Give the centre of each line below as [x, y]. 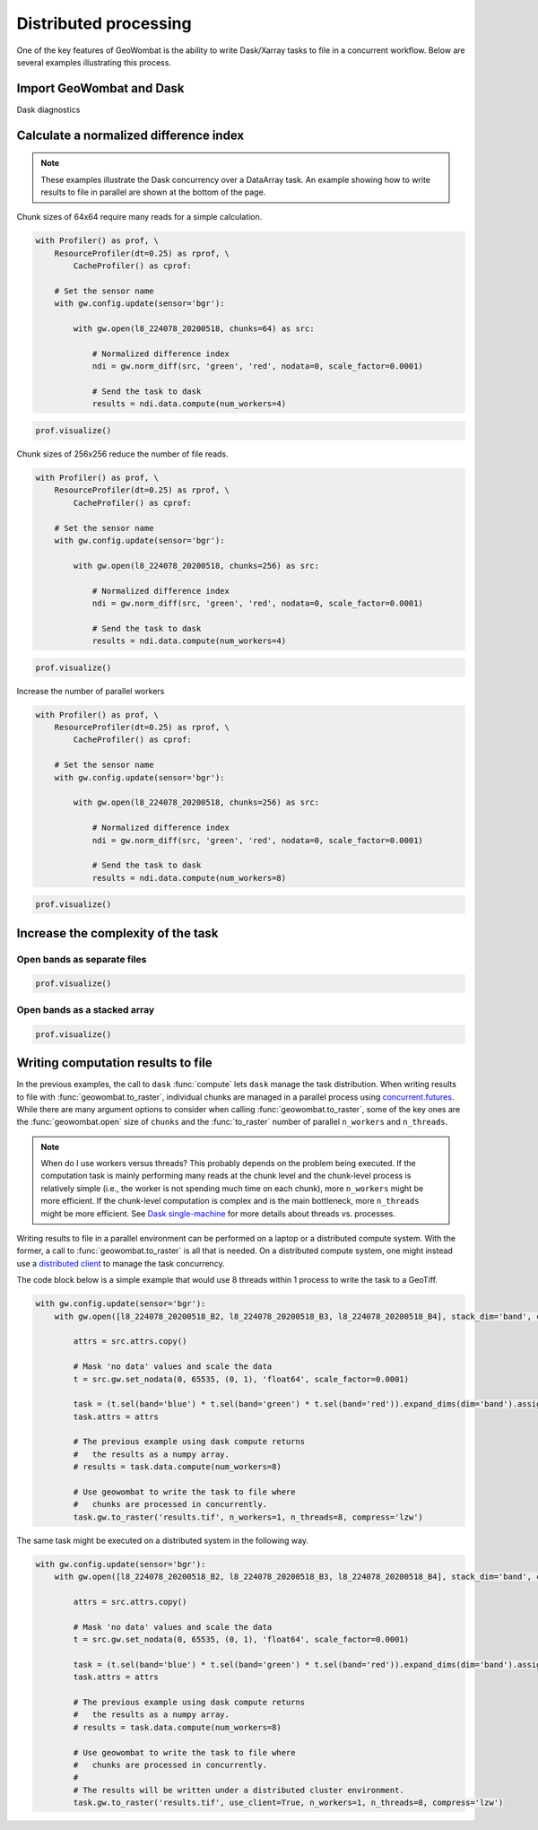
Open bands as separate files [82, 959]
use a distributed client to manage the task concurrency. [121, 1263]
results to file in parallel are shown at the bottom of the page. [153, 192]
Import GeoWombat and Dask [100, 88]
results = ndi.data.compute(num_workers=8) [189, 878]
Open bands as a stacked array [86, 1009]
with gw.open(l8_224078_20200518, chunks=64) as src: [194, 329]
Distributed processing [104, 23]
